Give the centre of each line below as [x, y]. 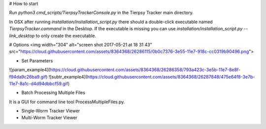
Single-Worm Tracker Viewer [51, 111]
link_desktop [22, 36]
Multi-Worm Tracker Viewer [50, 118]
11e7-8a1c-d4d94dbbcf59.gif [39, 84]
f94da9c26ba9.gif [28, 77]
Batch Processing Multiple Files [53, 93]
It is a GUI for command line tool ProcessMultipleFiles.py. [67, 102]
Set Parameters [37, 61]
